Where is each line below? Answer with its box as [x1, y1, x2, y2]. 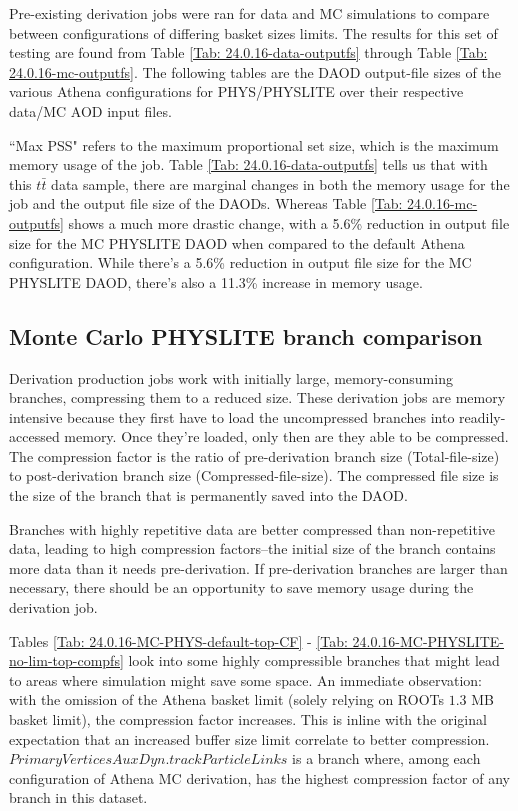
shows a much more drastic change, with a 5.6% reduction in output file [68, 212, 510, 233]
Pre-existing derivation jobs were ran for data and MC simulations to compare [9, 3, 490, 23]
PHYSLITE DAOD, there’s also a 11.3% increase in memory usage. [9, 271, 423, 292]
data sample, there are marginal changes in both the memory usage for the [51, 173, 510, 194]
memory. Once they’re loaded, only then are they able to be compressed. [64, 426, 509, 447]
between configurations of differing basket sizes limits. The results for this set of [9, 22, 498, 43]
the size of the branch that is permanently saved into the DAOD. [9, 485, 408, 506]
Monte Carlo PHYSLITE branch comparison [9, 320, 483, 351]
